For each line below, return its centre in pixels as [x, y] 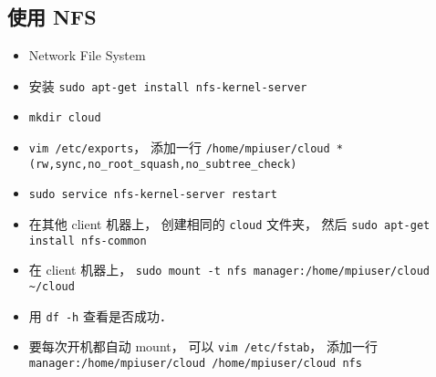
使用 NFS [52, 17]
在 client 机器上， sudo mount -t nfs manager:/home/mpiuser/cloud [229, 270]
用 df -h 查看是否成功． [100, 315]
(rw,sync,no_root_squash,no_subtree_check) [163, 164]
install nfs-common [88, 241]
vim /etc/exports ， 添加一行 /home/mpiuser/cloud [179, 147]
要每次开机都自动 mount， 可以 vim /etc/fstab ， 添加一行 [203, 346]
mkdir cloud [65, 118]
